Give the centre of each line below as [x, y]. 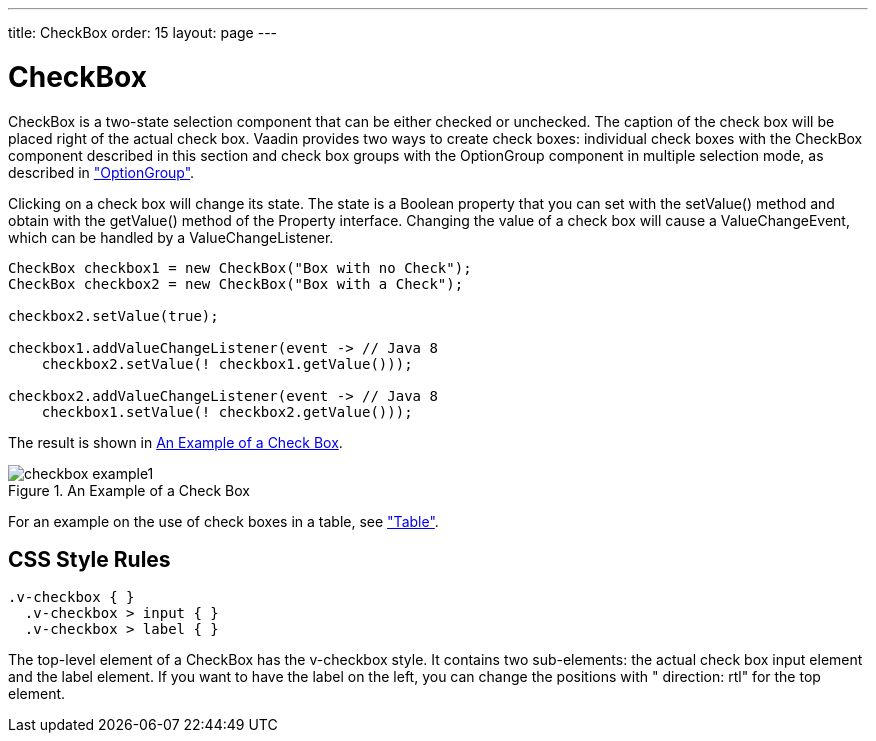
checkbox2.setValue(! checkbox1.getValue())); [227, 363]
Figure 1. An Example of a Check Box [129, 490]
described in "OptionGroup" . [101, 172]
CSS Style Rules [89, 559]
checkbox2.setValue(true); [113, 315]
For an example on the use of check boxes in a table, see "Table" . [223, 521]
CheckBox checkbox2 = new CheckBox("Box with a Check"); [236, 283]
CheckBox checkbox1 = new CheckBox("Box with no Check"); [240, 267]
